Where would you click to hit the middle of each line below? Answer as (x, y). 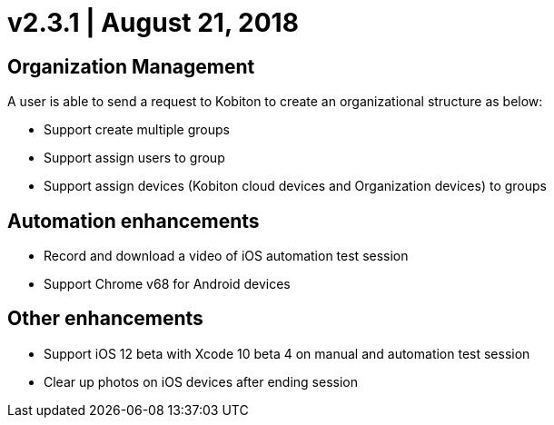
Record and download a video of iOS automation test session (226, 256)
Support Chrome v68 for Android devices (167, 284)
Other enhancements (105, 319)
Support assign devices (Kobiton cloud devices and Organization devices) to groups (295, 186)
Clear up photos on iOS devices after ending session (201, 381)
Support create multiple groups (137, 130)
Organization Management (131, 66)
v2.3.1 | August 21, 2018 (153, 23)
